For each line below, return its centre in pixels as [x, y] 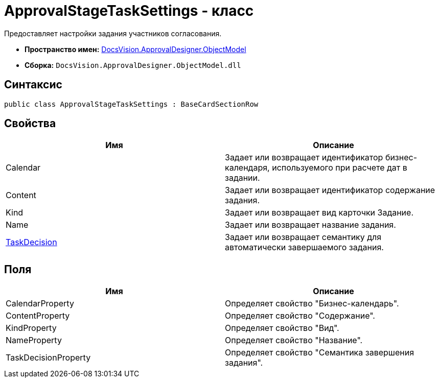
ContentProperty [38, 316]
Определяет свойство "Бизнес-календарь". [312, 304]
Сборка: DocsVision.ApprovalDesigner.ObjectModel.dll [133, 65]
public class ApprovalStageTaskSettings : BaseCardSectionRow [131, 104]
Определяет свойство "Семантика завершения [320, 353]
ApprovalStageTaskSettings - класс [129, 11]
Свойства [30, 124]
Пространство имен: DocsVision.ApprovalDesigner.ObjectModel [135, 49]
